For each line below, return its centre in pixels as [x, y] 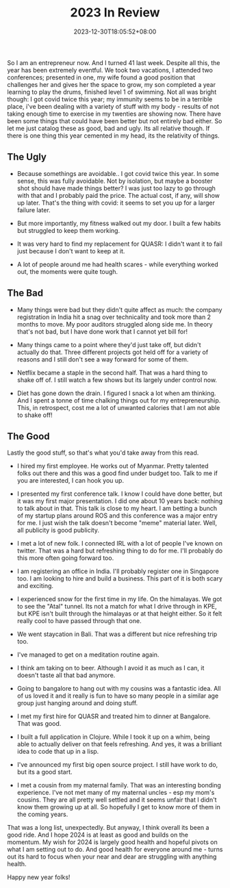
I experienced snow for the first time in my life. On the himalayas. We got [119, 599]
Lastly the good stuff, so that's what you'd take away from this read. [103, 453]
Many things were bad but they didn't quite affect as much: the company [119, 309]
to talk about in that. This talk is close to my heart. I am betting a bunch [117, 509]
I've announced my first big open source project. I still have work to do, [117, 765]
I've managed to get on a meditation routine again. [88, 655]
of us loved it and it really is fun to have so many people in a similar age [118, 696]
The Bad [25, 293]
